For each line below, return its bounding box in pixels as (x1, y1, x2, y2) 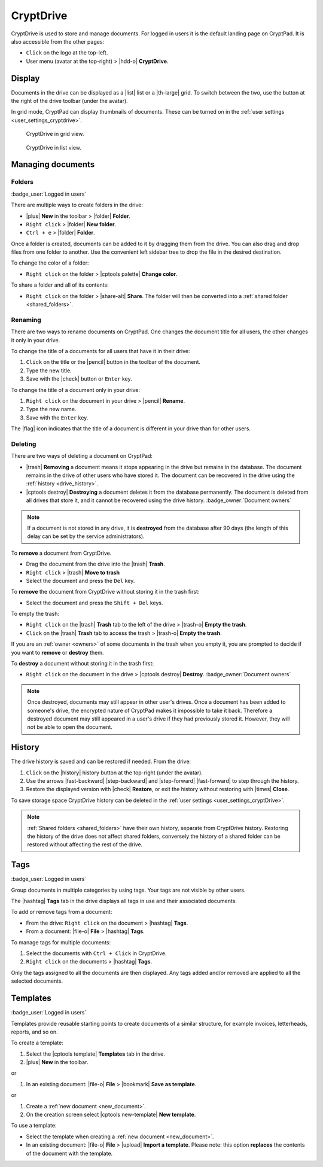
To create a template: (11, 1039, 64, 1047)
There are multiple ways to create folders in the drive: (11, 201, 144, 209)
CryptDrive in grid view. (26, 130, 84, 138)
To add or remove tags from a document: (11, 908, 112, 916)
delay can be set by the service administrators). (27, 533, 145, 540)
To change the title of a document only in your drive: (11, 386, 141, 393)
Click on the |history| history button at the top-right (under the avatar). (26, 769, 203, 776)
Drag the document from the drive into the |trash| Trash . (26, 560, 166, 568)
